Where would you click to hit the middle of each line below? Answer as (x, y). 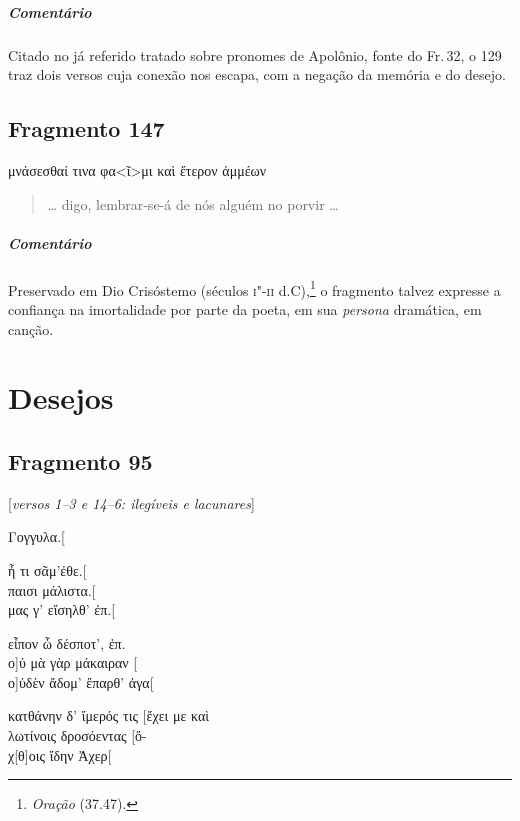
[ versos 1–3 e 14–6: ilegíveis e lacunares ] (131, 502)
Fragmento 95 (80, 460)
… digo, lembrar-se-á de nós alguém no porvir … (193, 203)
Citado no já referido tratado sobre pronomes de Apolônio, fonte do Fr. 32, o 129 (255, 54)
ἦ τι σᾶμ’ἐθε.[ (47, 569)
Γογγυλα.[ (36, 536)
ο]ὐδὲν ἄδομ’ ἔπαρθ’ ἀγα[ (81, 681)
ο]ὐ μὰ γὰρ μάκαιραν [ (73, 662)
